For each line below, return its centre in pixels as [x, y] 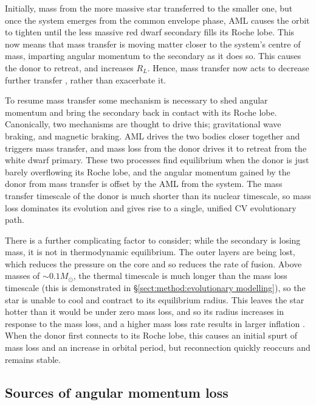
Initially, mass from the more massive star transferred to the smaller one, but [149, 8]
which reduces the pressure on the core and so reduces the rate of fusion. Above [153, 263]
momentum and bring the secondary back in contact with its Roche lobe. [141, 112]
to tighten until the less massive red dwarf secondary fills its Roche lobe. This [150, 32]
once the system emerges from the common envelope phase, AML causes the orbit [157, 20]
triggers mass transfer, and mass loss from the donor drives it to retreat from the [156, 148]
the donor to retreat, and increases [69, 67]
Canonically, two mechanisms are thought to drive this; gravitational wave [143, 124]
